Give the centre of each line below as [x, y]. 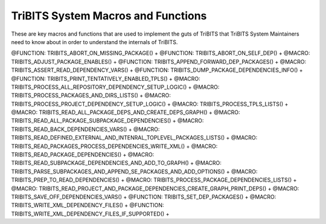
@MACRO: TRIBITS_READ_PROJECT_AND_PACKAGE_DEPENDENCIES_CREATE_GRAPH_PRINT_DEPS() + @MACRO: [155, 188]
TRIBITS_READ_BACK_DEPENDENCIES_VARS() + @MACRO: [85, 129]
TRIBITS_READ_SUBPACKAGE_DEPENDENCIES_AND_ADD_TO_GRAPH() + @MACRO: [116, 163]
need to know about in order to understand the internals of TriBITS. [94, 42]
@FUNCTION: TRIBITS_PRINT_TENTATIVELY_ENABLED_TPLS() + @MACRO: [106, 78]
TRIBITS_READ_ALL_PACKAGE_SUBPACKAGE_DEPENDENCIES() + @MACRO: [107, 121]
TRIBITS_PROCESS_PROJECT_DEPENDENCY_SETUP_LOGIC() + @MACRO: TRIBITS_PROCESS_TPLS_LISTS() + [150, 104]
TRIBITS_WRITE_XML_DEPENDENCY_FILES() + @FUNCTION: [88, 205]
